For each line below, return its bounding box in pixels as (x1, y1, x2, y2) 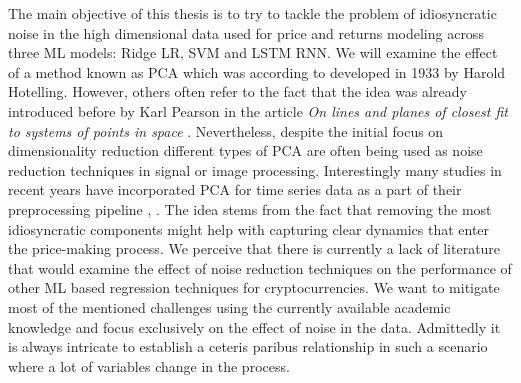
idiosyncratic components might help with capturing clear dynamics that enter (8, 218, 490, 239)
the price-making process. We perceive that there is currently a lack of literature (8, 238, 501, 259)
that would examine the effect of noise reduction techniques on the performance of (8, 257, 512, 278)
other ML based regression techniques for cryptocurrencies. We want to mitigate (8, 277, 500, 298)
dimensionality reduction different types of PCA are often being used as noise (8, 140, 483, 161)
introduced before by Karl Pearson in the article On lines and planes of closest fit (8, 100, 508, 121)
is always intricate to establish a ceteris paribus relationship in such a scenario (8, 336, 488, 357)
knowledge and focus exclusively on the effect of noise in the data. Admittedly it (8, 316, 501, 337)
